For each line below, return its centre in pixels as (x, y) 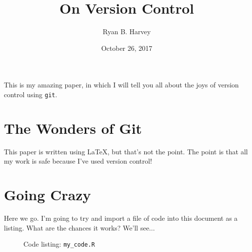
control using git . (31, 94)
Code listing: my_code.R (59, 244)
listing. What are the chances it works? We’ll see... (79, 227)
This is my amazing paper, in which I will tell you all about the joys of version (121, 85)
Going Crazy (48, 195)
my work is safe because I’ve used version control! (78, 161)
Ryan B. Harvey (127, 31)
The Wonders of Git (73, 128)
